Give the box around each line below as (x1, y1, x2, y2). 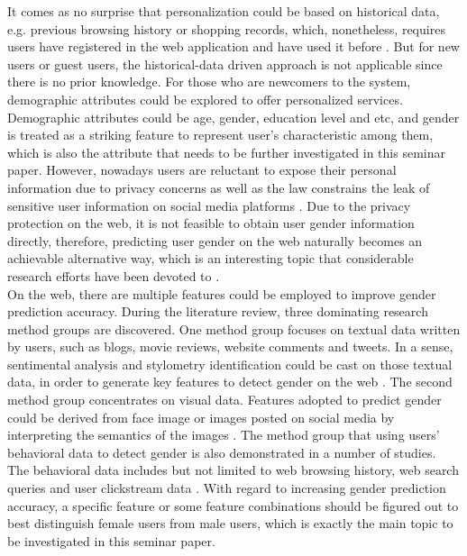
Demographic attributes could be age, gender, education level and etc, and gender (7, 107, 460, 126)
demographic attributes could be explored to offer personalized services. (7, 89, 403, 108)
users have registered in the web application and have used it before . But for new (7, 37, 460, 56)
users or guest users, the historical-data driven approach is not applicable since (7, 54, 443, 73)
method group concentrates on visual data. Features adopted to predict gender (7, 390, 442, 409)
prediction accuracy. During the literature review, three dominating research (7, 302, 428, 321)
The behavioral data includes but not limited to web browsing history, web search (7, 460, 459, 479)
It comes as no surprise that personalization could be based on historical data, (7, 2, 440, 20)
